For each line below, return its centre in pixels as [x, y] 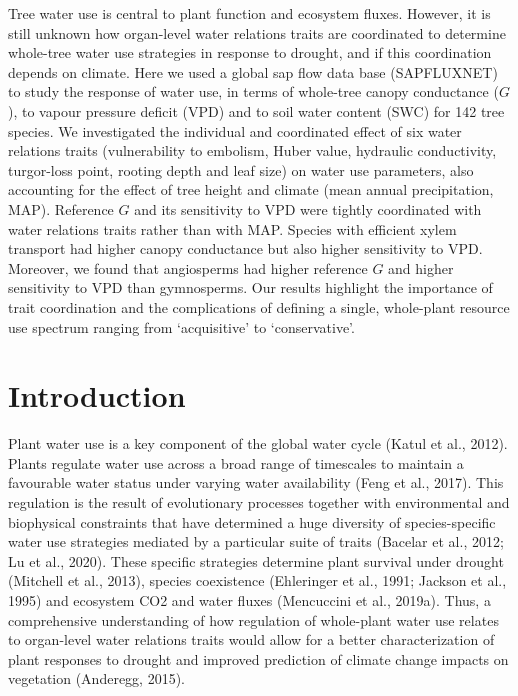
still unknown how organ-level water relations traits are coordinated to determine [257, 32]
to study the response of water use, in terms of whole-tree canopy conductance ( [253, 91]
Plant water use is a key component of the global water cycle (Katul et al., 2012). [258, 443]
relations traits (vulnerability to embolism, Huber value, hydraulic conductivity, [252, 150]
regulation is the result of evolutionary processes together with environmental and [259, 502]
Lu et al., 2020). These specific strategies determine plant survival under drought [256, 560]
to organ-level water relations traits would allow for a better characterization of [251, 639]
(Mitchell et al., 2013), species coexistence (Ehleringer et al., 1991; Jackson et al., [257, 580]
